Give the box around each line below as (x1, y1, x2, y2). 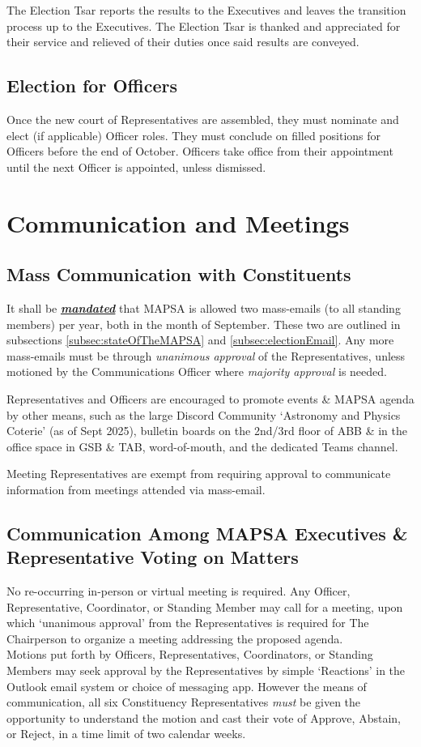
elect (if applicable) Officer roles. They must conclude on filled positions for (6, 126, 381, 143)
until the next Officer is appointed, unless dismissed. (6, 158, 266, 175)
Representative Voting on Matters (6, 544, 299, 570)
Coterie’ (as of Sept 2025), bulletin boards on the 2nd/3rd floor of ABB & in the (6, 422, 408, 439)
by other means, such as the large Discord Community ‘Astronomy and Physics (6, 406, 401, 423)
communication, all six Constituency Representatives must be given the (6, 694, 361, 711)
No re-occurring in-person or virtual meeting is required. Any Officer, (6, 583, 351, 600)
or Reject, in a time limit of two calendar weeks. (6, 725, 246, 742)
